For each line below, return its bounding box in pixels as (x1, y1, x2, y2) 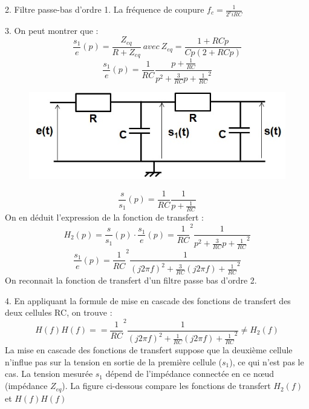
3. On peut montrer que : (5, 24, 99, 36)
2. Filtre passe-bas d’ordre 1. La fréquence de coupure (5, 3, 204, 15)
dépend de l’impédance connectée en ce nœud (105, 367, 275, 380)
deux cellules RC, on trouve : (5, 306, 112, 319)
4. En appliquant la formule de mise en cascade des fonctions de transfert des (5, 294, 291, 307)
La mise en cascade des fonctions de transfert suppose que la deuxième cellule (5, 344, 293, 356)
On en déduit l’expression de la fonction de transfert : (5, 211, 204, 224)
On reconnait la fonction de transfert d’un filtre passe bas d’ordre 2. (5, 274, 257, 287)
